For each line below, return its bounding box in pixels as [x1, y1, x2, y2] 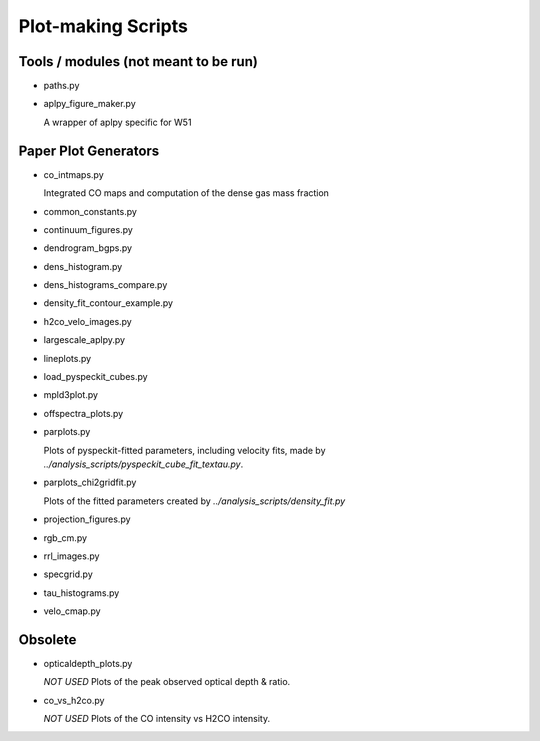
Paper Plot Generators [18, 142, 160, 159]
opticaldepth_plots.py [43, 658, 133, 670]
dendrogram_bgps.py [43, 242, 133, 254]
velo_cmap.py [43, 605, 101, 617]
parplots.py [43, 426, 91, 438]
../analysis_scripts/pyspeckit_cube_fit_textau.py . [43, 458, 244, 470]
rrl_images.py [43, 550, 100, 562]
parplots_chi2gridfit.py [43, 476, 137, 489]
